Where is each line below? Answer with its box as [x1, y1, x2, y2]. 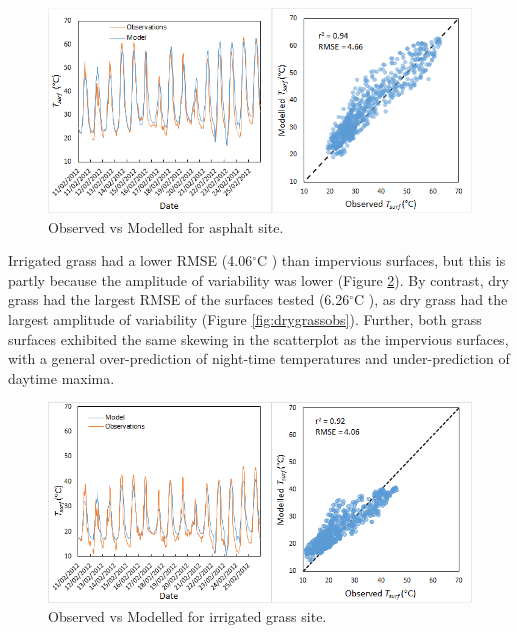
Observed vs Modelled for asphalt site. [48, 216, 284, 237]
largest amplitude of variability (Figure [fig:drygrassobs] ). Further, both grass [8, 308, 482, 329]
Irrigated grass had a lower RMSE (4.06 [8, 250, 253, 271]
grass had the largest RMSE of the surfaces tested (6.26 [8, 289, 350, 310]
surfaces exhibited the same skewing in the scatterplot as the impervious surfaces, [8, 328, 509, 349]
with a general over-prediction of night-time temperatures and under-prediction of [8, 348, 510, 369]
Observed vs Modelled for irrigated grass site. [48, 606, 327, 627]
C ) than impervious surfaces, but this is [256, 250, 506, 271]
